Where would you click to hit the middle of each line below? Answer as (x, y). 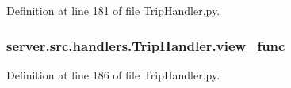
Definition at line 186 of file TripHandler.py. (113, 74)
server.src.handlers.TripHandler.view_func (146, 45)
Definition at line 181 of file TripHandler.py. (113, 10)
